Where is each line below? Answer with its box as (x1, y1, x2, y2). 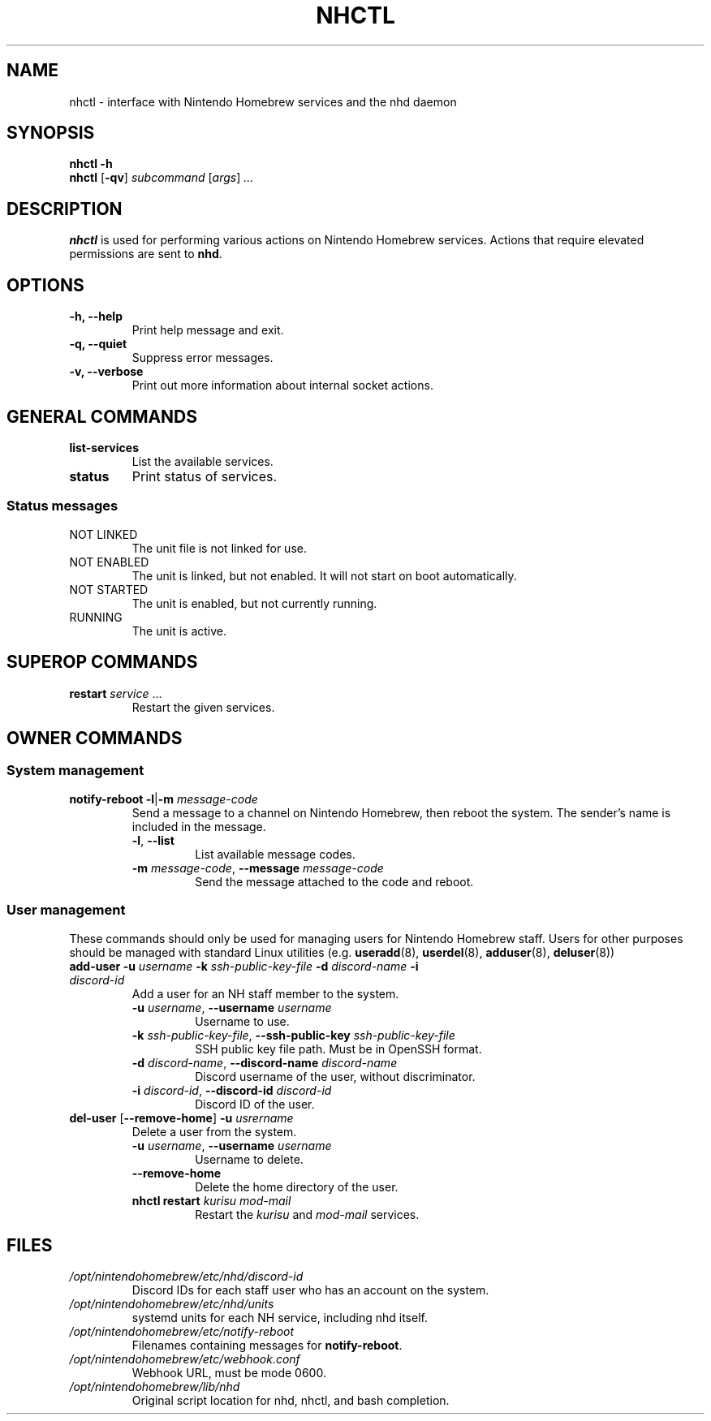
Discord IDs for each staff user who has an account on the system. (131, 1283, 489, 1298)
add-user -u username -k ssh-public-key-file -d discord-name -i (69, 958, 419, 973)
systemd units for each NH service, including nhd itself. (131, 1311, 428, 1325)
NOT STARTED (69, 582, 149, 596)
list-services (69, 440, 139, 454)
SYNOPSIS (6, 123, 95, 144)
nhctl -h (69, 157, 113, 171)
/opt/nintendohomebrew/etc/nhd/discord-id (69, 1269, 304, 1284)
